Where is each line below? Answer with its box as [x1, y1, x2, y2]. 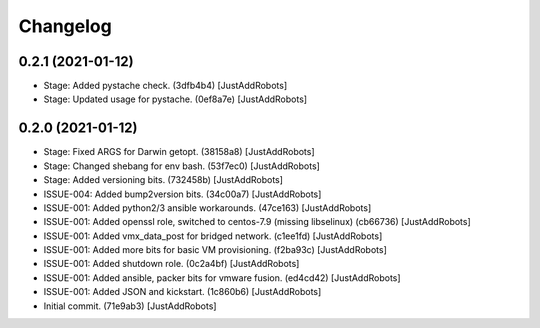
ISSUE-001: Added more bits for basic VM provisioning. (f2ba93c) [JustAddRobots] [43, 244, 387, 256]
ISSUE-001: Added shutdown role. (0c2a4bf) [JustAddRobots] [43, 258, 300, 270]
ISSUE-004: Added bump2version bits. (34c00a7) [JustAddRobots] [43, 188, 322, 200]
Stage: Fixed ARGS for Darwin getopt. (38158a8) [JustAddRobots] [43, 146, 315, 158]
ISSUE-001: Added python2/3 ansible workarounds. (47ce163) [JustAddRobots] [43, 201, 372, 214]
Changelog [18, 15, 112, 37]
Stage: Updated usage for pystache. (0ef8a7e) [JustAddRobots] [43, 93, 308, 105]
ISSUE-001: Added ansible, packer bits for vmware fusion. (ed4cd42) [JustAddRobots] [43, 271, 401, 284]
